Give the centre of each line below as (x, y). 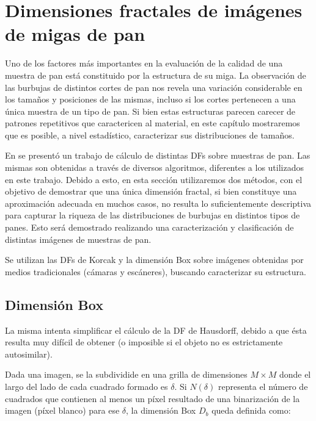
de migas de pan (75, 34)
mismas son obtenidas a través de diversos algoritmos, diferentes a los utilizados (155, 167)
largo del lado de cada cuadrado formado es (86, 386)
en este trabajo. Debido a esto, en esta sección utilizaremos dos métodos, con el (154, 179)
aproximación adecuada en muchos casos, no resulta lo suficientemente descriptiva (158, 203)
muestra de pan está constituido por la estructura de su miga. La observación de (156, 75)
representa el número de (263, 386)
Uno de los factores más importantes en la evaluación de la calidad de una (144, 63)
